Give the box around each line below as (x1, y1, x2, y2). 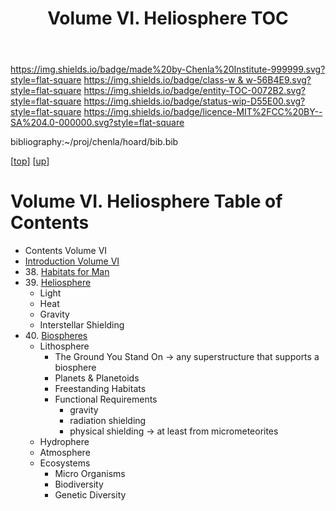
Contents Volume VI (24, 245, 108, 257)
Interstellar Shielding (39, 319, 125, 331)
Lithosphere (39, 340, 90, 352)
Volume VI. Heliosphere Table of (10, 190, 283, 213)
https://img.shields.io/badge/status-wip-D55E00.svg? (83, 95, 306, 107)
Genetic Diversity (54, 489, 127, 501)
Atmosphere (39, 447, 91, 459)
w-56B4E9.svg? (245, 74, 312, 86)
